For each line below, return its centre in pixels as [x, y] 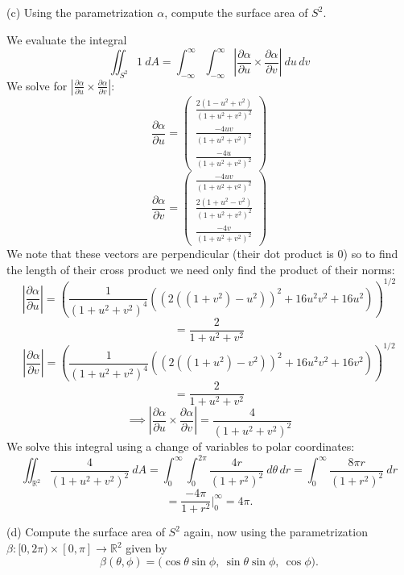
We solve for [37, 85]
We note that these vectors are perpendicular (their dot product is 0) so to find [202, 254]
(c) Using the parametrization [80, 12]
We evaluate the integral [67, 39]
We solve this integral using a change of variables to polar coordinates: [181, 446]
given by [146, 548]
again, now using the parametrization [276, 532]
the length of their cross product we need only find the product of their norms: [201, 269]
